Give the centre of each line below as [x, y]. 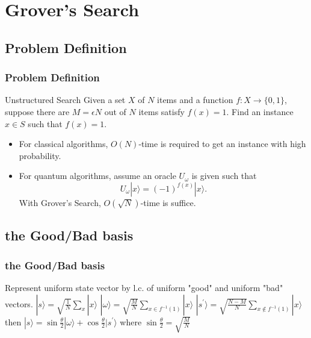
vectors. [19, 303]
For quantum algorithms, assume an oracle [97, 176]
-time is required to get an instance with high [222, 144]
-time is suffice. [168, 202]
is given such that [224, 176]
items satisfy [162, 111]
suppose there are [37, 111]
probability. [40, 155]
